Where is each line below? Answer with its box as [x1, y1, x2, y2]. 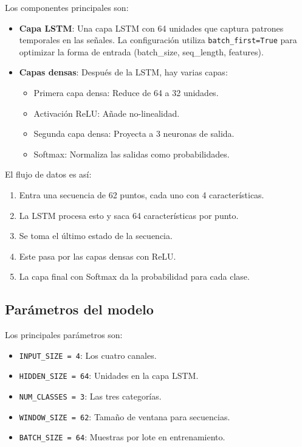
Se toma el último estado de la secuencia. [19, 229, 173, 242]
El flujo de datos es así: [5, 168, 92, 181]
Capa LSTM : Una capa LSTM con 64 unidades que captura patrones [19, 21, 284, 34]
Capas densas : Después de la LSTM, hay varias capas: [19, 66, 228, 78]
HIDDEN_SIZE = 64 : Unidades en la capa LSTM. [19, 369, 199, 382]
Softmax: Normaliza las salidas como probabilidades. [33, 147, 230, 160]
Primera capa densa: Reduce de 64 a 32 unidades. [33, 86, 219, 99]
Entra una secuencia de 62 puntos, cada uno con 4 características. [19, 189, 264, 201]
